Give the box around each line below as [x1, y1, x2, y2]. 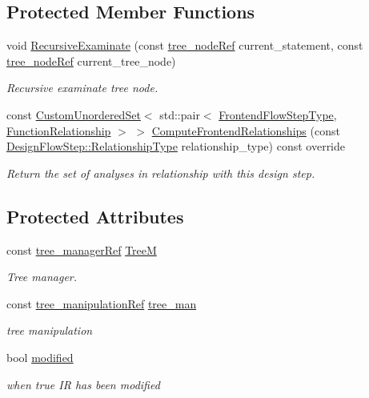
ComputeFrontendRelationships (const [151, 122, 340, 139]
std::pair [159, 106, 200, 123]
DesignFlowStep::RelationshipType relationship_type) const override [6, 138, 346, 155]
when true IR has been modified [6, 376, 160, 392]
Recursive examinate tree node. [6, 79, 158, 96]
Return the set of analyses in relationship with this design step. [6, 164, 315, 181]
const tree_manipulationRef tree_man [6, 295, 197, 312]
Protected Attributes [6, 203, 184, 228]
